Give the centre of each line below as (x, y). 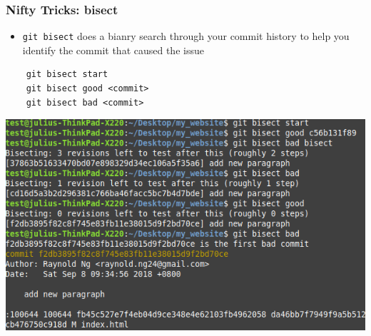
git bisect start (67, 75)
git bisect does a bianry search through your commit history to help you (186, 36)
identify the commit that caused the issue (113, 50)
